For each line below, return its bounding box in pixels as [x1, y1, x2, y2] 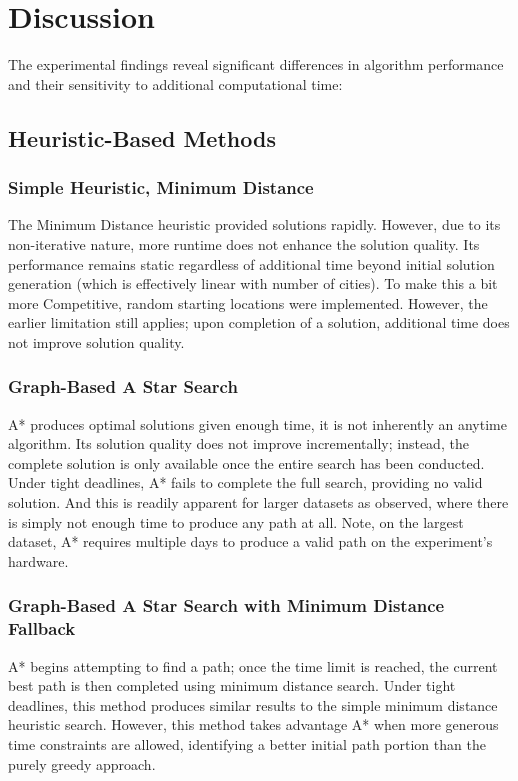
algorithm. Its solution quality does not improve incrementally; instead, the [8, 433, 469, 454]
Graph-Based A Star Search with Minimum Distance [8, 593, 445, 618]
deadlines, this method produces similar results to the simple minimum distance [8, 694, 498, 715]
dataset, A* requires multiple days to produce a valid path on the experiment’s [8, 531, 493, 552]
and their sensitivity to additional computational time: [8, 73, 343, 94]
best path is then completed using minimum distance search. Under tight [8, 675, 456, 696]
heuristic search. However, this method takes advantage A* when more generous [8, 714, 499, 735]
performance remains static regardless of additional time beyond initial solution [8, 253, 495, 274]
